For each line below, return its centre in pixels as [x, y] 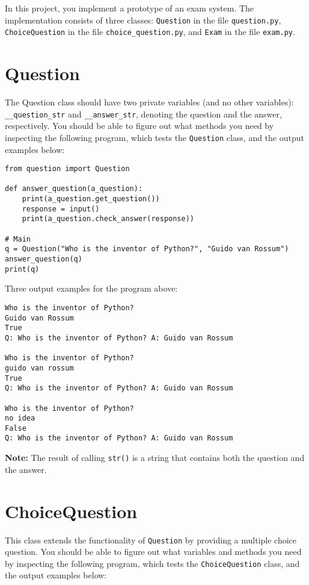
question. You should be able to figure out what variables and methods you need [153, 552]
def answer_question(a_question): [74, 189]
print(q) [22, 269]
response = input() [61, 209]
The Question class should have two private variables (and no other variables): [149, 102]
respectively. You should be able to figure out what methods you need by [139, 126]
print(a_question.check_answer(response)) [108, 219]
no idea [20, 418]
